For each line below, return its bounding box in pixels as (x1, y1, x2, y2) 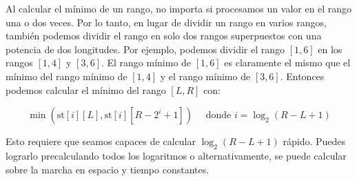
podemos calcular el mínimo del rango (6, 82, 166, 97)
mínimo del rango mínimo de (6, 68, 127, 83)
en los (318, 41, 343, 56)
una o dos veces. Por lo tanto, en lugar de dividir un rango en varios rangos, (6, 15, 327, 29)
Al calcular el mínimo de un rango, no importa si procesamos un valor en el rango (6, 1, 352, 15)
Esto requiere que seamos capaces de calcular (6, 134, 196, 149)
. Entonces (280, 68, 325, 83)
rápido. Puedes (283, 134, 346, 149)
